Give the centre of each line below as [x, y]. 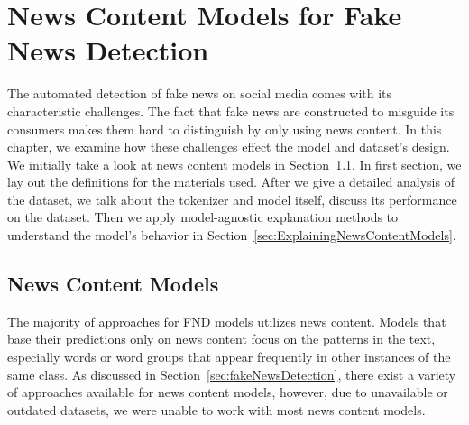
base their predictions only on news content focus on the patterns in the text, [221, 339]
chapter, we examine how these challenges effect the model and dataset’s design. [229, 147]
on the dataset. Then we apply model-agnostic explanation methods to [203, 217]
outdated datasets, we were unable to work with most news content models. [216, 409]
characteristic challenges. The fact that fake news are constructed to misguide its [231, 111]
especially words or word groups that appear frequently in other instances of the [229, 357]
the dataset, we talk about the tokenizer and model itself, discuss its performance [232, 199]
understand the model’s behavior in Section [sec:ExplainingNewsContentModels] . [232, 235]
